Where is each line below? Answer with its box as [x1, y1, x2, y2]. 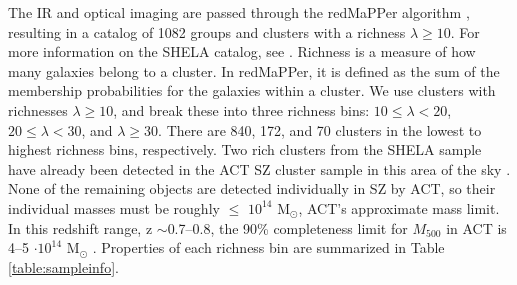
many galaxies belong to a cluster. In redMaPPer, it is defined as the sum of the [8, 60, 500, 81]
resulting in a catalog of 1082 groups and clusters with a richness [8, 21, 406, 42]
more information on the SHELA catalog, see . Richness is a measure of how [8, 41, 476, 62]
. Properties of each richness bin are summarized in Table [92, 237, 445, 258]
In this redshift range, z [8, 217, 153, 238]
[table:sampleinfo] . [8, 256, 119, 277]
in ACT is [446, 217, 507, 238]
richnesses [8, 99, 68, 120]
